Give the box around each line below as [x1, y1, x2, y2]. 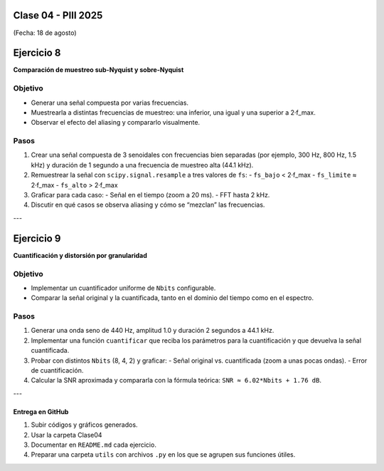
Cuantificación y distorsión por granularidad [13, 251, 147, 259]
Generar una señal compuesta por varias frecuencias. [31, 98, 188, 107]
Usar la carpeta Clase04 [31, 430, 102, 439]
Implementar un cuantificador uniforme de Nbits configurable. [31, 284, 216, 292]
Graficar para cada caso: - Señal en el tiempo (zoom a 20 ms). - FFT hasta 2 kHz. [31, 191, 270, 200]
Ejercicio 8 [13, 47, 61, 59]
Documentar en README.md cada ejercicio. [31, 440, 156, 449]
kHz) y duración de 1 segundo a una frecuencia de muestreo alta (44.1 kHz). [31, 160, 254, 169]
